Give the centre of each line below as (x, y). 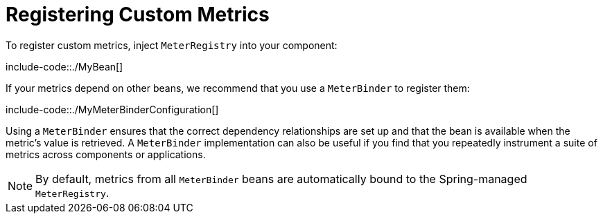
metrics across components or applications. (106, 154)
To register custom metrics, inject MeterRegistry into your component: (172, 45)
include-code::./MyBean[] (64, 66)
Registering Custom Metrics (138, 15)
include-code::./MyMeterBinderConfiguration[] (112, 109)
